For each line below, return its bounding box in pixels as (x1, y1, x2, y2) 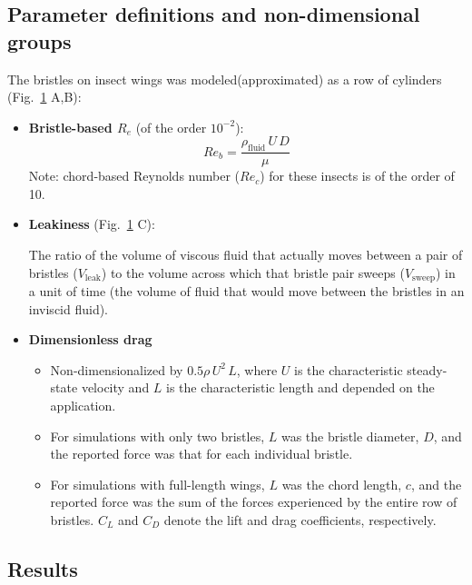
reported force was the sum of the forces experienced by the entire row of (50, 492, 457, 511)
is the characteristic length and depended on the (166, 378, 435, 397)
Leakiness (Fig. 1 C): (28, 214, 155, 233)
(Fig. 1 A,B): (7, 87, 82, 106)
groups (7, 26, 72, 55)
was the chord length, (281, 474, 402, 493)
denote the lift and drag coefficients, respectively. (163, 510, 437, 529)
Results (7, 554, 78, 582)
